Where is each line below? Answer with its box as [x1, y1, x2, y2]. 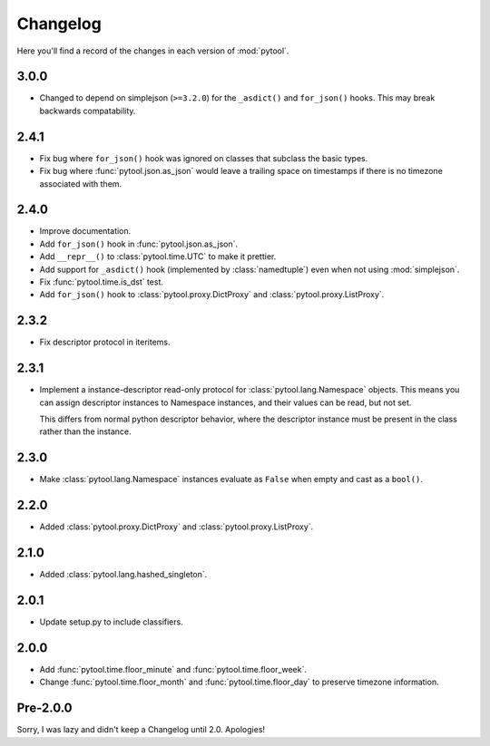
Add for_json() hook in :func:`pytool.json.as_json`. [39, 238, 239, 249]
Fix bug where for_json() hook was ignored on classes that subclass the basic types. [39, 152, 368, 163]
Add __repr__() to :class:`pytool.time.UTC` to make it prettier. [39, 251, 277, 262]
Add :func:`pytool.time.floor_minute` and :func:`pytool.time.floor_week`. [39, 664, 308, 674]
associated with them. [39, 178, 122, 189]
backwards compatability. [39, 105, 136, 116]
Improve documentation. [39, 226, 132, 237]
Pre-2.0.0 [16, 701, 73, 716]
